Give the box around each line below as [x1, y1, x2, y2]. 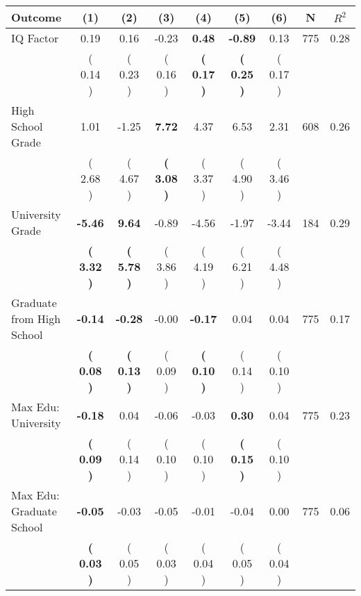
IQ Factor [11, 30, 59, 46]
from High [11, 311, 61, 326]
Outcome [11, 9, 62, 25]
